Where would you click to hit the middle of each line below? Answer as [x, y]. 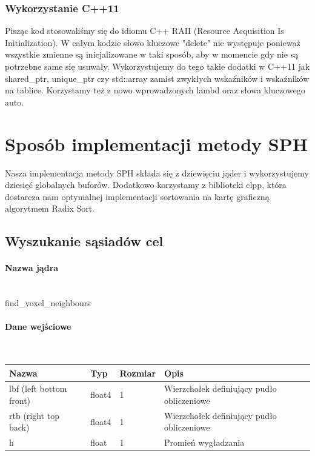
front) [20, 400]
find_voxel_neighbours [48, 303]
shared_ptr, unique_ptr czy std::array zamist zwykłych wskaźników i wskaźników [157, 78]
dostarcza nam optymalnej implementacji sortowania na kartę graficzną [137, 196]
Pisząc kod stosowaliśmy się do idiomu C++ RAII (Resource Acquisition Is [144, 31]
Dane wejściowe [38, 327]
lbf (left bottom [38, 388]
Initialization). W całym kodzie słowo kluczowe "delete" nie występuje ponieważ [153, 42]
